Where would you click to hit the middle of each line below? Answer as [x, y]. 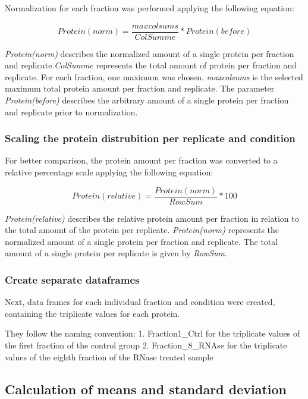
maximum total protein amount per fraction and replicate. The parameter [140, 88]
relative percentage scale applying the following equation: [109, 172]
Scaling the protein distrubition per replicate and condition [150, 138]
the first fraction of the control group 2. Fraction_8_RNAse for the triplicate [146, 345]
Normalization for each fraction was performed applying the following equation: [150, 8]
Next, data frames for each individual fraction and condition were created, [140, 302]
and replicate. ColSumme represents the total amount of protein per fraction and [151, 65]
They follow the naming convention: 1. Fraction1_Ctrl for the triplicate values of [153, 333]
